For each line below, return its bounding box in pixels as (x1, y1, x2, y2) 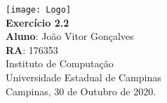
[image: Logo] (6, 5, 72, 15)
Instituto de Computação (6, 56, 114, 71)
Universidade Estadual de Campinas (6, 70, 161, 85)
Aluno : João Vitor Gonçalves (6, 29, 134, 43)
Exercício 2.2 (6, 15, 69, 29)
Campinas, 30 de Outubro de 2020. (6, 83, 156, 98)
